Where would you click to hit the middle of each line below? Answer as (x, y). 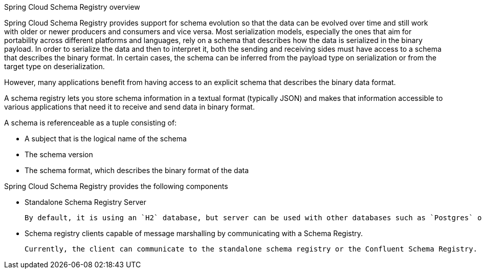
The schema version (59, 154)
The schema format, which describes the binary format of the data (137, 170)
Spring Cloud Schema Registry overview (72, 7)
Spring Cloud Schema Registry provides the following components (116, 186)
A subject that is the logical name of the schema (106, 139)
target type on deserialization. (54, 66)
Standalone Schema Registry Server (85, 202)
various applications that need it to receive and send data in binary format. (129, 107)
